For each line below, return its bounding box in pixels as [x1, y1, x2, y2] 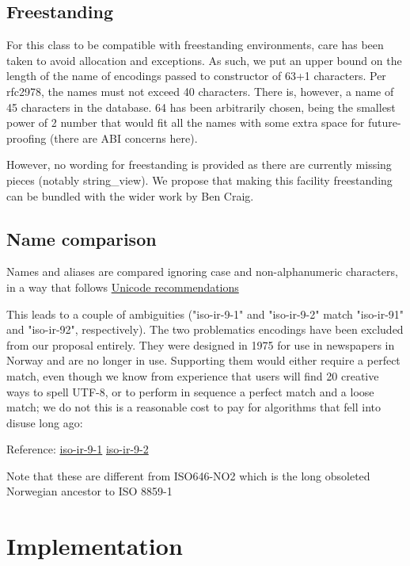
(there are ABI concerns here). [49, 129, 198, 146]
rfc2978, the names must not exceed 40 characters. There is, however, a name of [6, 82, 394, 99]
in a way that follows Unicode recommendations [6, 278, 239, 295]
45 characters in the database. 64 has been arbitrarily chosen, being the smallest [6, 98, 396, 115]
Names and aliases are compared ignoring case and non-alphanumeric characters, [6, 263, 398, 280]
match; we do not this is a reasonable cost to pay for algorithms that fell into [6, 399, 381, 415]
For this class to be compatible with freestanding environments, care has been [6, 36, 384, 53]
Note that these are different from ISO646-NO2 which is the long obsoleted [6, 467, 370, 484]
